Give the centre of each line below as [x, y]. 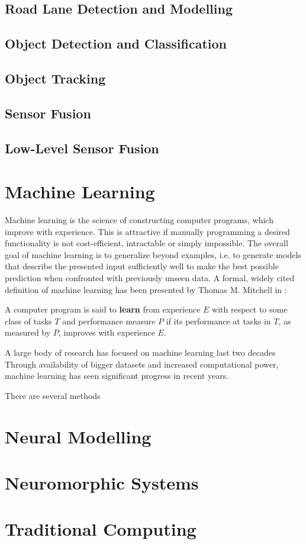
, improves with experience [107, 332]
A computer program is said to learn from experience [103, 309]
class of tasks [28, 321]
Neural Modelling [78, 436]
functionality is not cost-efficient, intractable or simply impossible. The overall [146, 243]
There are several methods [53, 395]
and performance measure [109, 321]
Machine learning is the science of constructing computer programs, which [139, 220]
